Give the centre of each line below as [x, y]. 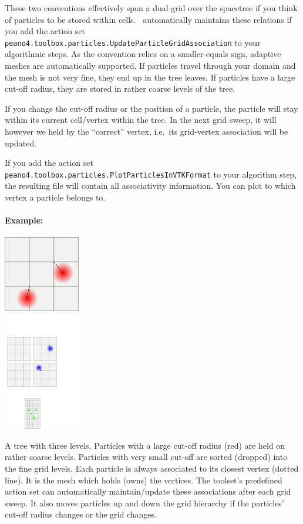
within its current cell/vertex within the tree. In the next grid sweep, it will [141, 120]
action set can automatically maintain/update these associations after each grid [148, 491]
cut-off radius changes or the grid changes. [81, 514]
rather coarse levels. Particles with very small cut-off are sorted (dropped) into [146, 457]
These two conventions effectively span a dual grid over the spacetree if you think [151, 8]
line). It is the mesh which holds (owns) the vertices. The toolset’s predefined [144, 480]
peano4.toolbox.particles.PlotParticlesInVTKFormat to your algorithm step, [151, 174]
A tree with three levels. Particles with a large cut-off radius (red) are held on [145, 445]
